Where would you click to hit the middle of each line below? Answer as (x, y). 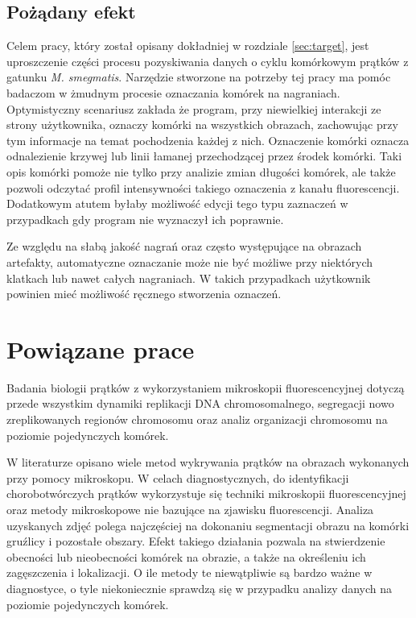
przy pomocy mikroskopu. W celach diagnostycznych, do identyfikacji (178, 477)
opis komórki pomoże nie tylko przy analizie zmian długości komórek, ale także (201, 171)
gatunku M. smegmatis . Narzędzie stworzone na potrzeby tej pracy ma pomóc (199, 77)
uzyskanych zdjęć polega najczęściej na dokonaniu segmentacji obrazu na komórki (208, 525)
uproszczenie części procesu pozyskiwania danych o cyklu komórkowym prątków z (208, 61)
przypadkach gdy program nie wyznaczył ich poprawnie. (145, 219)
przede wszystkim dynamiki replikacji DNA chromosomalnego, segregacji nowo (200, 403)
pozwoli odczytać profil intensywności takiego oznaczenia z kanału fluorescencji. (203, 187)
